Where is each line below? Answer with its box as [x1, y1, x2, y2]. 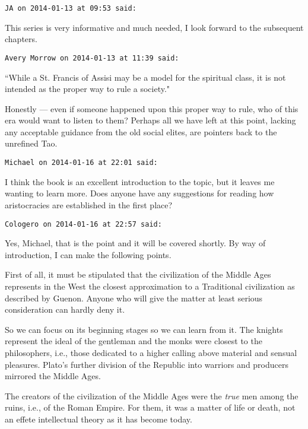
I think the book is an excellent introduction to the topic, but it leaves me [5, 175, 275, 188]
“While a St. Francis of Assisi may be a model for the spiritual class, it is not [5, 71, 286, 83]
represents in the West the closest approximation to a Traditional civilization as [5, 279, 295, 292]
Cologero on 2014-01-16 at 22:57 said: [5, 220, 162, 228]
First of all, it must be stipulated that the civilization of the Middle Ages [5, 268, 271, 281]
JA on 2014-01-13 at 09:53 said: [5, 4, 136, 12]
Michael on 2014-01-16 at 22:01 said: [5, 158, 158, 167]
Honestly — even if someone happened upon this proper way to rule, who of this [5, 102, 299, 115]
